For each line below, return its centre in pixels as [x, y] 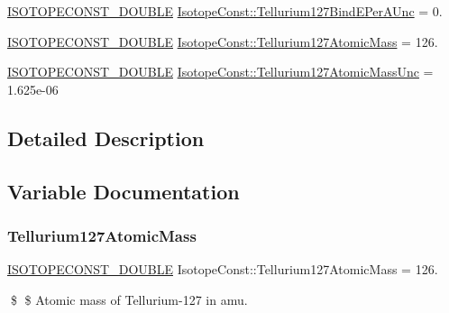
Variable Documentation [124, 191]
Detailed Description [106, 138]
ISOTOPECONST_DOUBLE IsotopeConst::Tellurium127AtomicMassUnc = [220, 72]
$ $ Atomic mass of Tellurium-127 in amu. [129, 299]
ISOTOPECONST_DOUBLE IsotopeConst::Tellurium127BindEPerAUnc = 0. [225, 11]
